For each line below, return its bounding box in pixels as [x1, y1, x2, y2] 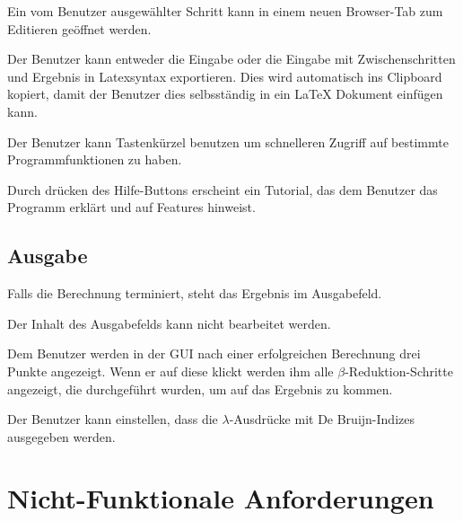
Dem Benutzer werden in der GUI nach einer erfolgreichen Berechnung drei [7, 344, 421, 363]
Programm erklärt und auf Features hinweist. [7, 198, 256, 216]
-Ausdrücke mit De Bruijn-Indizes [229, 410, 415, 428]
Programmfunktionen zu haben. [7, 150, 182, 169]
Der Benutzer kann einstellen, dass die [7, 410, 218, 428]
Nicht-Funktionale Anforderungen [7, 480, 434, 517]
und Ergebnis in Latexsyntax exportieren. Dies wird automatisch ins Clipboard [7, 66, 442, 85]
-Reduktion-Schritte [345, 361, 453, 380]
